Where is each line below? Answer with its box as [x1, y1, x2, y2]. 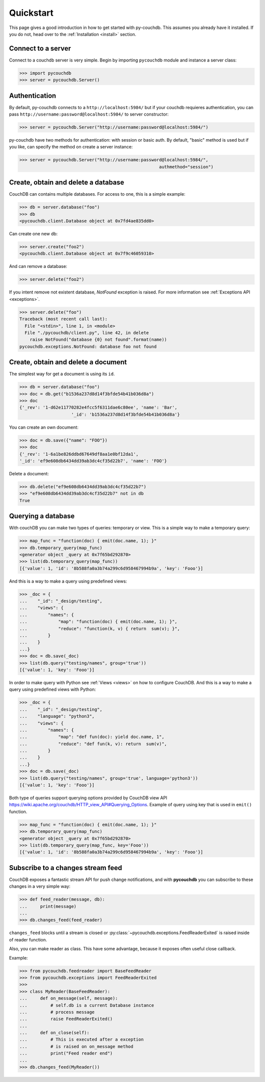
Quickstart [9, 7, 54, 18]
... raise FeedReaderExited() [19, 1016, 113, 1022]
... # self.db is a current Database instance [19, 1002, 154, 1008]
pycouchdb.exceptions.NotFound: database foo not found [19, 344, 157, 349]
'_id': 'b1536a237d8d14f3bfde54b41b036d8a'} [71, 411, 180, 417]
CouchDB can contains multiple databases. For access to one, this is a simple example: [9, 191, 185, 197]
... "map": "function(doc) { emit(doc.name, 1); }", [19, 619, 178, 624]
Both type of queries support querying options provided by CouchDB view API [9, 795, 167, 801]
